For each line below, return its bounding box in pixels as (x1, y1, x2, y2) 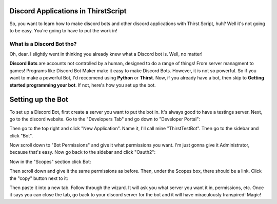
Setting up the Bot (9, 95, 69, 104)
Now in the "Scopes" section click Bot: (9, 158, 91, 165)
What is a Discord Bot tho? (9, 40, 77, 47)
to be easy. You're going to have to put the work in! (9, 27, 117, 33)
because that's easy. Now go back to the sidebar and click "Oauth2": (9, 149, 156, 155)
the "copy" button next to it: (9, 175, 69, 181)
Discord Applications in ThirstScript (9, 7, 127, 15)
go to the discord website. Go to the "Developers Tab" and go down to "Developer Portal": (9, 116, 200, 122)
